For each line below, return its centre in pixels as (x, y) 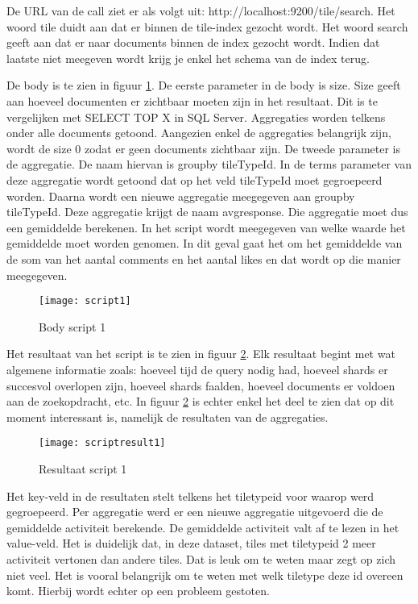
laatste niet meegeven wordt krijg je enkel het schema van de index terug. (188, 58)
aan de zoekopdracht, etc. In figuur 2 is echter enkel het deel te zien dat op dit (201, 401)
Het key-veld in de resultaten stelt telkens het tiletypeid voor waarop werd (190, 496)
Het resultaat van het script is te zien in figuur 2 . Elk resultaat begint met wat (201, 354)
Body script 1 (72, 326)
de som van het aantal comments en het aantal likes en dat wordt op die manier (204, 258)
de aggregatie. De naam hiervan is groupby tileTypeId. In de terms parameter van (209, 164)
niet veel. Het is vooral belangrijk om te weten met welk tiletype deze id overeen (205, 575)
